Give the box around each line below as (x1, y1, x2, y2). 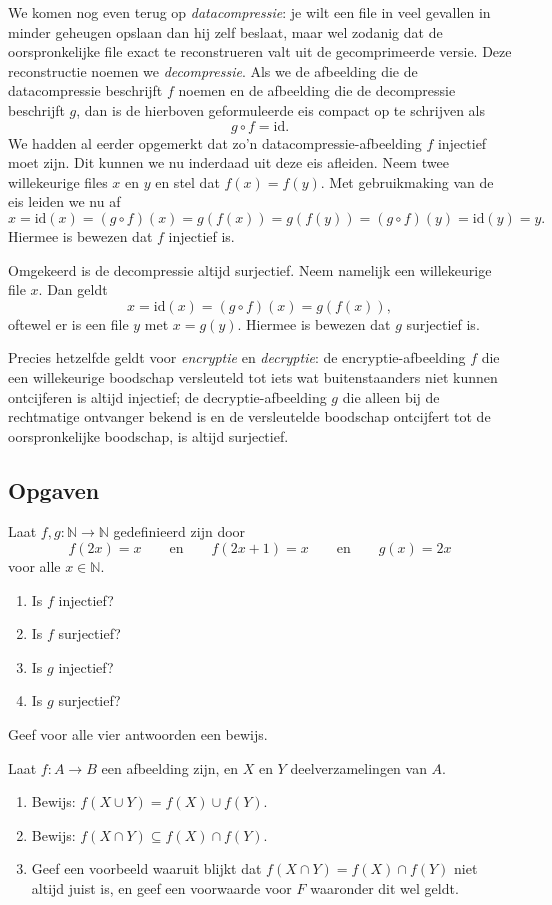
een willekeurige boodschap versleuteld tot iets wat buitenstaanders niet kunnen (8, 366, 498, 387)
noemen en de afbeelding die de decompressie (178, 80, 456, 101)
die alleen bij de (342, 386, 440, 407)
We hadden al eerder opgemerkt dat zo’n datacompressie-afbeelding (8, 132, 422, 153)
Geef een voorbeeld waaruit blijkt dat (31, 858, 262, 879)
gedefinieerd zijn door (113, 521, 246, 542)
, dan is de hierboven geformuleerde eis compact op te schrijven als (76, 99, 486, 120)
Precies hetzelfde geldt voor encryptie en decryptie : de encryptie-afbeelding (8, 347, 466, 368)
